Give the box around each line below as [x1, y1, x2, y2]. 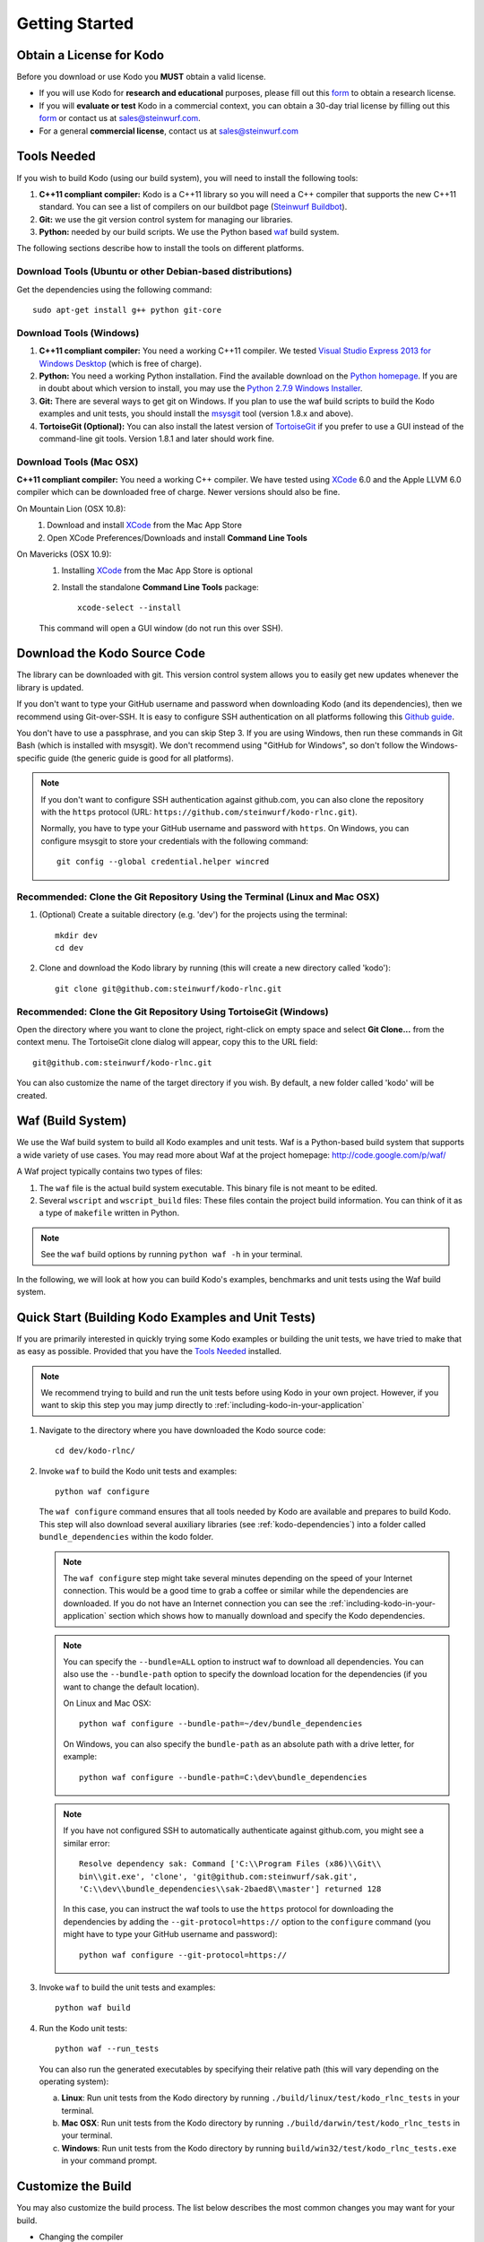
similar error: [63, 1838, 111, 1848]
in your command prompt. [61, 2155, 158, 2166]
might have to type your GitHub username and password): [63, 1929, 278, 1940]
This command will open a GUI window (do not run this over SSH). [39, 622, 284, 633]
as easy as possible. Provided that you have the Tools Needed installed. [16, 1346, 282, 1357]
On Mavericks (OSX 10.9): [16, 548, 112, 560]
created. [16, 1090, 48, 1100]
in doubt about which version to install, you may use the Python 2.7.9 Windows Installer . [39, 383, 363, 394]
